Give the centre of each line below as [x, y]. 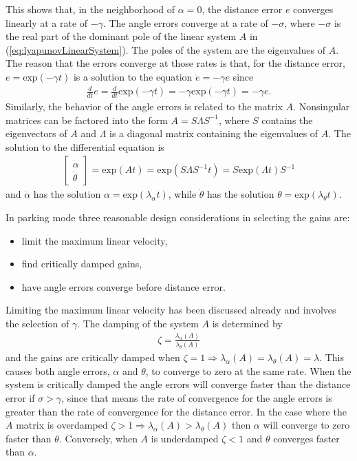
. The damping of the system [138, 323]
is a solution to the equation [133, 76]
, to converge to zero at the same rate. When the [248, 370]
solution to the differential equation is [85, 146]
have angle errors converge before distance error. [123, 286]
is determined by [247, 323]
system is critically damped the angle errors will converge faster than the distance [178, 384]
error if [20, 397]
